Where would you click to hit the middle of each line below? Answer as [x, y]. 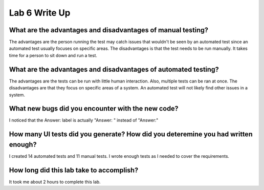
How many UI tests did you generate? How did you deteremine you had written [131, 134]
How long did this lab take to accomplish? [74, 170]
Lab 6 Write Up [40, 13]
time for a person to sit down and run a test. [53, 55]
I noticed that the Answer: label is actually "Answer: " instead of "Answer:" [84, 120]
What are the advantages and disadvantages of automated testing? [114, 69]
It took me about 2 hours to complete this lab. [55, 182]
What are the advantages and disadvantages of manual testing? [109, 30]
